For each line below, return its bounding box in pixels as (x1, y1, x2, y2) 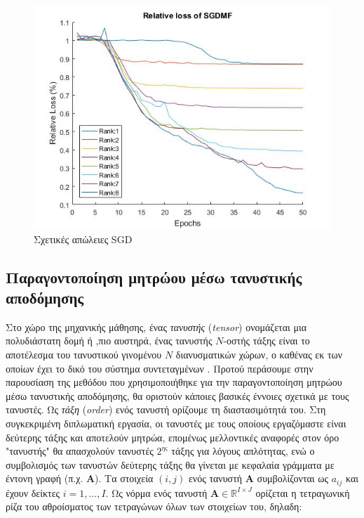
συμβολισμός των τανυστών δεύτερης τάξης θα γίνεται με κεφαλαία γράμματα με (6, 457, 335, 472)
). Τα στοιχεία (95, 471, 154, 486)
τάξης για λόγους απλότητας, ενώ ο (171, 443, 315, 458)
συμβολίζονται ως (257, 471, 329, 486)
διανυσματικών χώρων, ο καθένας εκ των (175, 347, 343, 361)
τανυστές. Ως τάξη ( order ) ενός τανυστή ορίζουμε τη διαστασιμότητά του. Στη (6, 402, 326, 417)
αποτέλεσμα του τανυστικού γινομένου (6, 347, 162, 361)
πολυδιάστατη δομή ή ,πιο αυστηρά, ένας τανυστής (6, 333, 213, 348)
